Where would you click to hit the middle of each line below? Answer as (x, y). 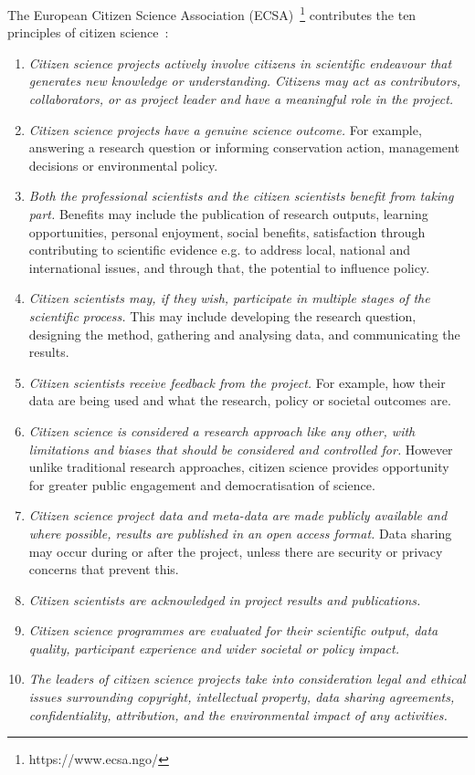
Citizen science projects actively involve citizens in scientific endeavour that (240, 63)
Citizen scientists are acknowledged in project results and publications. (225, 599)
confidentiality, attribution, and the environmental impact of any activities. (238, 714)
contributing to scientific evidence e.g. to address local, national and (220, 250)
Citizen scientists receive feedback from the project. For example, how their (237, 382)
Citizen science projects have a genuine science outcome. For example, (225, 129)
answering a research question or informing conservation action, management (244, 147)
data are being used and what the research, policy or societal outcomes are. (240, 400)
